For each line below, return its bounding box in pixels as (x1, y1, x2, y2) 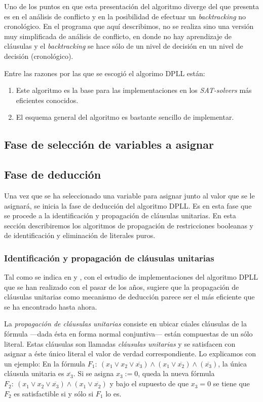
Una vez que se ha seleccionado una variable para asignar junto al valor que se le (4, 190, 255, 200)
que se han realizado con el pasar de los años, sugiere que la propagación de (4, 281, 239, 292)
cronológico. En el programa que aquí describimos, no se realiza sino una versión (4, 21, 254, 31)
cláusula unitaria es (4, 368, 64, 379)
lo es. (105, 388, 122, 398)
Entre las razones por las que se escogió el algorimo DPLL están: (4, 68, 205, 78)
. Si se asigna (73, 368, 114, 379)
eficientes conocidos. (16, 94, 79, 105)
